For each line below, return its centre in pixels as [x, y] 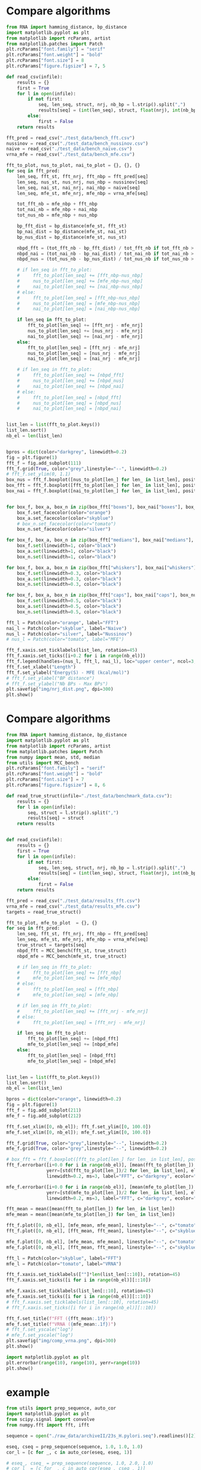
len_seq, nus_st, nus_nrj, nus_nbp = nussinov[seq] [83, 182]
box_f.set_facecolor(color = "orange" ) [64, 513]
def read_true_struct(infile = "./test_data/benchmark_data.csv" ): [89, 796]
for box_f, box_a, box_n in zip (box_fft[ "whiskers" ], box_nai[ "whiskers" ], [103, 568]
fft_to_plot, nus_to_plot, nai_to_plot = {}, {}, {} [73, 165]
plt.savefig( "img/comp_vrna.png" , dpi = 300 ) [61, 1341]
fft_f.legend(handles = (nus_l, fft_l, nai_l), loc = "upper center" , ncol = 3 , [101, 662]
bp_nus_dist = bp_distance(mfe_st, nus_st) [72, 237]
